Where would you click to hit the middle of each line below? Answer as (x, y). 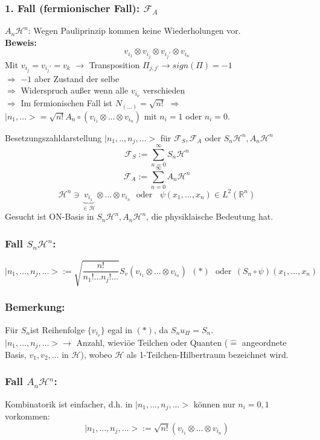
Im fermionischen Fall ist (67, 103)
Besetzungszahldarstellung (53, 137)
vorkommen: (27, 416)
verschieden (164, 90)
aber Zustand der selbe (77, 78)
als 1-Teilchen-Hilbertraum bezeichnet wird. (207, 354)
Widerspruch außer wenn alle (75, 90)
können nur (214, 403)
